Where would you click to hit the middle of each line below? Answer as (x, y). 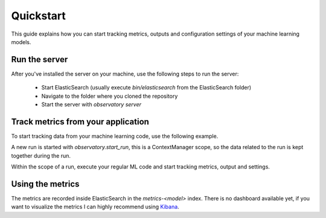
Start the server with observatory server (91, 104)
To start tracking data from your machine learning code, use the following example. (115, 136)
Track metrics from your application (80, 122)
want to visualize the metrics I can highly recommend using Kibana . (95, 207)
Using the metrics (45, 184)
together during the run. (41, 155)
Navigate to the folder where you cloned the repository (110, 96)
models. (21, 42)
